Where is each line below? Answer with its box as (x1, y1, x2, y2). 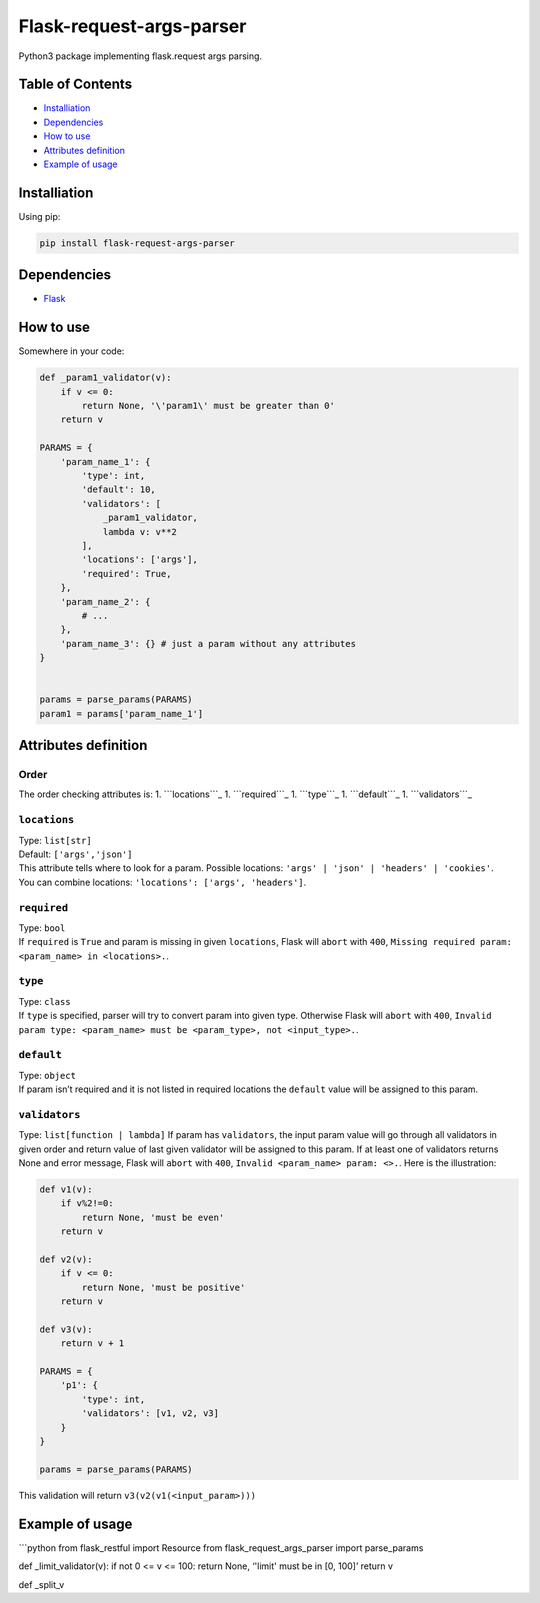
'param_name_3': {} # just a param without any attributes (60, 638, 357, 649)
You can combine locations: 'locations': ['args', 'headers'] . (18, 876, 307, 888)
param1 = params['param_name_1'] (39, 708, 204, 719)
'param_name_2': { (60, 596, 151, 607)
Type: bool (18, 921, 66, 934)
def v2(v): (39, 1253, 93, 1265)
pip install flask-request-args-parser (39, 237, 235, 249)
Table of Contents (18, 76, 133, 93)
